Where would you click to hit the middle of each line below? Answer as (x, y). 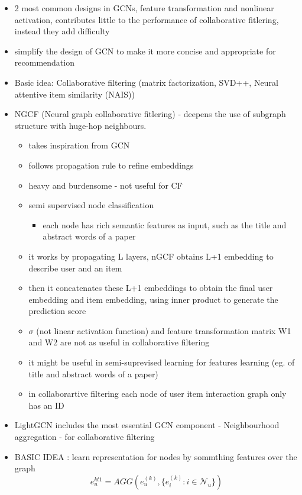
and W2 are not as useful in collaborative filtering (119, 342)
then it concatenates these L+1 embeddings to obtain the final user (151, 288)
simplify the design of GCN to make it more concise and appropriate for (145, 51)
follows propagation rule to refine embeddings (111, 165)
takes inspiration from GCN (79, 145)
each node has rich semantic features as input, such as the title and (165, 224)
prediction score (57, 311)
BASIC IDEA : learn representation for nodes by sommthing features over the (156, 456)
